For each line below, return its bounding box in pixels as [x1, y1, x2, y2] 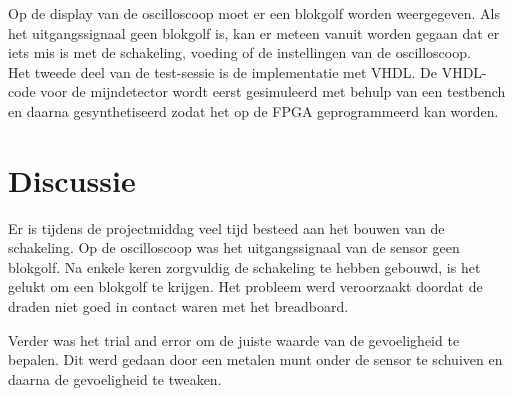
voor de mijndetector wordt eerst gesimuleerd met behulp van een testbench [40, 81, 506, 102]
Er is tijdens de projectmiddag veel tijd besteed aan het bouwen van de [8, 217, 445, 238]
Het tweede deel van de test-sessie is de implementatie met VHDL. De [8, 61, 438, 82]
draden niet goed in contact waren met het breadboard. [8, 296, 349, 317]
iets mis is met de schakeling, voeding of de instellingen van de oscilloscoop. [8, 42, 471, 63]
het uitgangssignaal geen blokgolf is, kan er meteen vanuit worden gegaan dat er [8, 22, 500, 43]
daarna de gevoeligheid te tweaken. [8, 368, 222, 389]
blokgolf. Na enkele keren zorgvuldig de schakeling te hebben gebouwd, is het [8, 256, 481, 277]
